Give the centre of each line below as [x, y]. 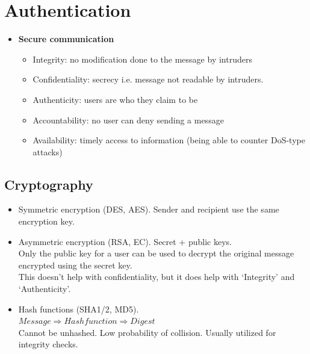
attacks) [48, 151]
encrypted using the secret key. [75, 265]
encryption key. [46, 221]
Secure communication [66, 39]
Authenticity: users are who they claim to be [115, 99]
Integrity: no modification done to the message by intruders [142, 59]
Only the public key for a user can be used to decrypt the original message [156, 253]
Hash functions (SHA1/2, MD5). [79, 309]
